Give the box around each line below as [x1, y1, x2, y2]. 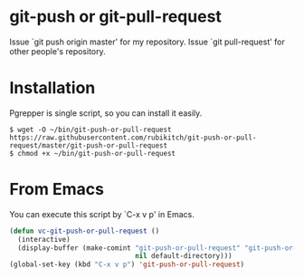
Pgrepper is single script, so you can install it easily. [9, 107, 203, 119]
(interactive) [17, 235, 71, 244]
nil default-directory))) [134, 252, 233, 261]
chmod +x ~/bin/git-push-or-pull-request [17, 149, 176, 158]
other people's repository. [9, 45, 106, 56]
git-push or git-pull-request [9, 6, 222, 27]
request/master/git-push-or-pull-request [9, 140, 168, 150]
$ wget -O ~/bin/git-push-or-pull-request [9, 125, 172, 134]
